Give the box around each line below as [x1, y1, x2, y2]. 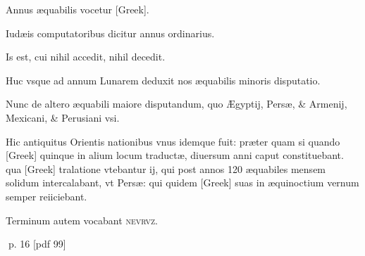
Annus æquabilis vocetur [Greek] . [6, 2, 149, 16]
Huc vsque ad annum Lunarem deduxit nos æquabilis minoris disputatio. [6, 72, 321, 87]
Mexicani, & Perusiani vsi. [6, 110, 120, 124]
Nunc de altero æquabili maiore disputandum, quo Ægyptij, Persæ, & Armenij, [6, 96, 347, 111]
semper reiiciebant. [6, 188, 87, 203]
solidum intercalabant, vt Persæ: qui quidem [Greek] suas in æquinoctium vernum [6, 175, 359, 190]
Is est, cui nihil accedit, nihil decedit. [6, 49, 166, 64]
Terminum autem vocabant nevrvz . [6, 212, 158, 227]
